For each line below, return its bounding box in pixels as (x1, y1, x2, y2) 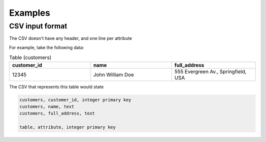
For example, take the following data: (9, 44, 84, 50)
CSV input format (9, 22, 67, 30)
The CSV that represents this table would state (9, 84, 104, 89)
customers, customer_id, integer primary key (19, 97, 132, 103)
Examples (9, 7, 50, 18)
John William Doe (93, 71, 134, 78)
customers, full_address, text (19, 111, 96, 116)
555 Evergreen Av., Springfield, (174, 68, 247, 75)
